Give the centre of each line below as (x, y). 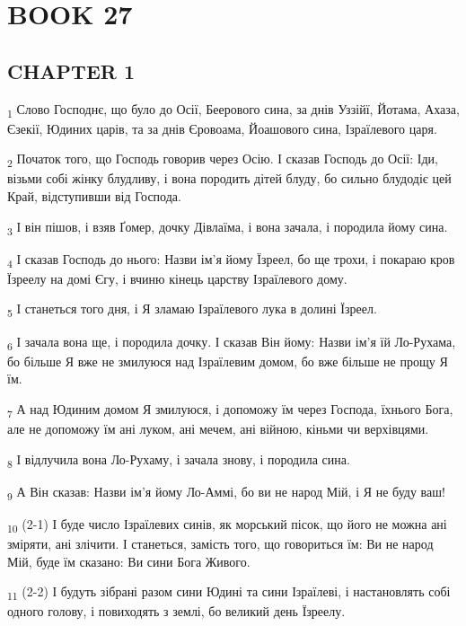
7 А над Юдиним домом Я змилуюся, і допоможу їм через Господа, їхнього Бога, (230, 410)
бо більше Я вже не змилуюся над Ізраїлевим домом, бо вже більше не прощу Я (228, 361)
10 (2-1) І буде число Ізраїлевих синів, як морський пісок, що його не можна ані (227, 525)
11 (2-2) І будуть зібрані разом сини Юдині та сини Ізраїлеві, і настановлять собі (229, 592)
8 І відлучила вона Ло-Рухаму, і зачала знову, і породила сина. (179, 460)
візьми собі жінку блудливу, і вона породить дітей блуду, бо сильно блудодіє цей (229, 178)
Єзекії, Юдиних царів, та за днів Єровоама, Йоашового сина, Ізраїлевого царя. (222, 128)
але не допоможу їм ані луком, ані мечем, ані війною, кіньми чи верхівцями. (218, 429)
